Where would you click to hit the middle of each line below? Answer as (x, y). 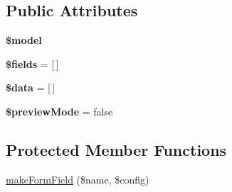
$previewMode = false (59, 111)
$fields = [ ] (32, 63)
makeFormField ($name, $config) (78, 179)
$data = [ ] (31, 87)
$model (24, 40)
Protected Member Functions (116, 149)
